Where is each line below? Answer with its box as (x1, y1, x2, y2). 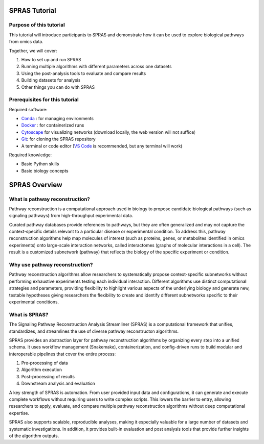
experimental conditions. (9, 299, 59, 305)
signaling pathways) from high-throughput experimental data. (9, 213, 133, 219)
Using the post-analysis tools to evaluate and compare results (21, 70, 146, 76)
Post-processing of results (21, 373, 75, 379)
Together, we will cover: (9, 48, 57, 53)
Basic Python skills (21, 161, 59, 167)
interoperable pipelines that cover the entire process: (9, 351, 116, 357)
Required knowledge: (9, 152, 52, 158)
